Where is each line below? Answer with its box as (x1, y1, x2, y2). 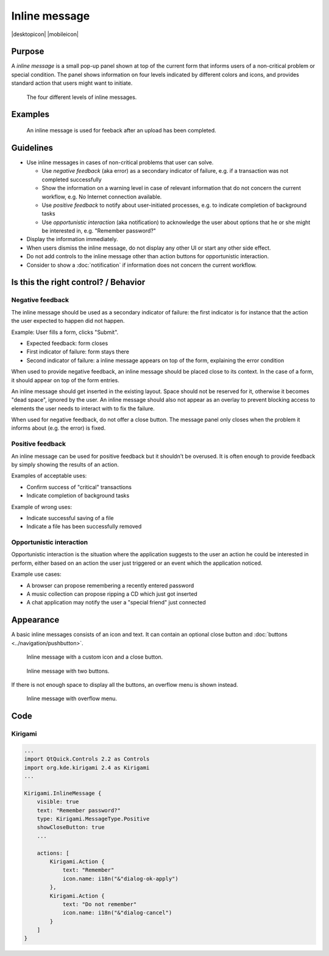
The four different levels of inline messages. (26, 93, 137, 101)
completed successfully (41, 176, 102, 183)
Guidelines (11, 142, 53, 153)
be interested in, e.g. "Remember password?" (41, 227, 157, 234)
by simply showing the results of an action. (11, 461, 119, 468)
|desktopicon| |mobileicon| (11, 31, 79, 38)
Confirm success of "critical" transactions (26, 483, 132, 491)
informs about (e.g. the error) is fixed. (11, 424, 106, 432)
